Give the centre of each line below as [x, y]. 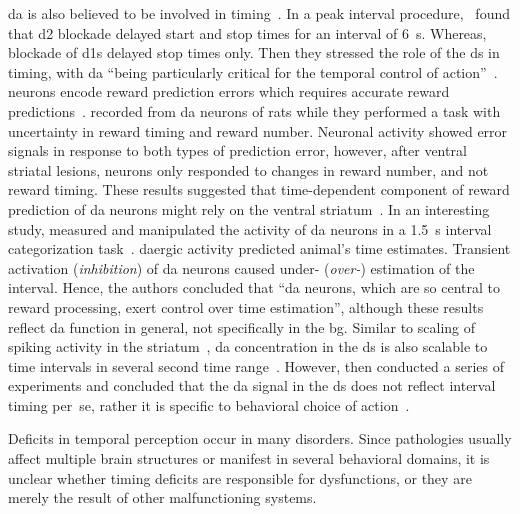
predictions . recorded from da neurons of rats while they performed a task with [254, 110]
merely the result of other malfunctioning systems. [162, 497]
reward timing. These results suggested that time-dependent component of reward [259, 189]
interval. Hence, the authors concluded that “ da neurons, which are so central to [254, 287]
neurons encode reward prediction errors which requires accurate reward [229, 91]
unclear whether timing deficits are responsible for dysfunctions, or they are [240, 477]
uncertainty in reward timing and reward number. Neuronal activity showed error [258, 130]
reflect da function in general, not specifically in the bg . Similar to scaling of [242, 326]
